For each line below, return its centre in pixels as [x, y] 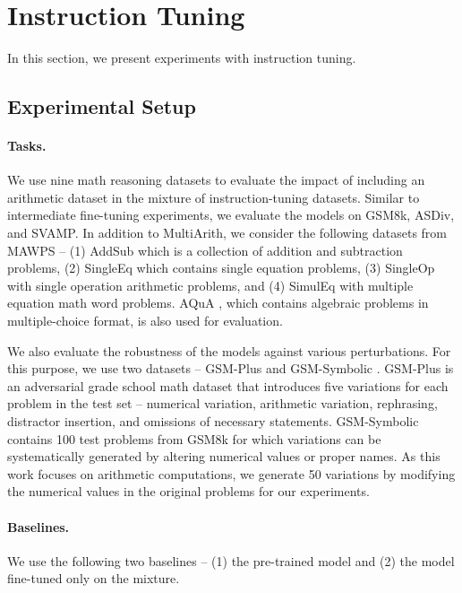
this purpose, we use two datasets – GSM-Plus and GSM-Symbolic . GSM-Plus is [231, 368]
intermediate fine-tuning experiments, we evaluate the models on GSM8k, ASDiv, [231, 215]
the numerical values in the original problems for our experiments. [188, 491]
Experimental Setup [102, 106]
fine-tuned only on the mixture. [94, 578]
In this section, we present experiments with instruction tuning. [182, 58]
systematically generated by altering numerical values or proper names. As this [224, 456]
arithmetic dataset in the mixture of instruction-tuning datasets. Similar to [214, 197]
